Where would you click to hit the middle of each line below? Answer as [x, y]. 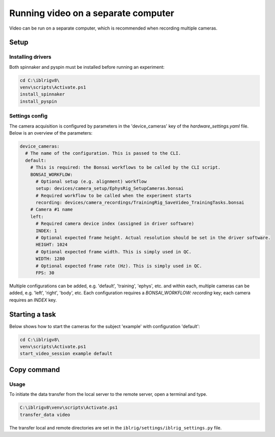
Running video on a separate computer [92, 13]
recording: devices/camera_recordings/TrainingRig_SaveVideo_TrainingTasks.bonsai [140, 203]
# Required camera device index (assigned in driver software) [115, 224]
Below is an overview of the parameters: [51, 133]
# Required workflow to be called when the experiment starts [114, 195]
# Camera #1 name [52, 209]
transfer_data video [45, 415]
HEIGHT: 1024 [52, 245]
